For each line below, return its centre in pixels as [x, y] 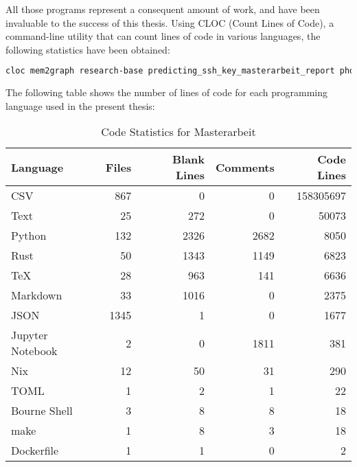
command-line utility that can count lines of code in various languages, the [163, 36]
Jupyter [30, 335]
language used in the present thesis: [80, 105]
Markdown [37, 295]
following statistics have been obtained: [88, 49]
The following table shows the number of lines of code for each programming [166, 92]
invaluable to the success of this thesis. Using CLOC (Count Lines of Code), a [170, 22]
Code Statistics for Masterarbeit [178, 132]
